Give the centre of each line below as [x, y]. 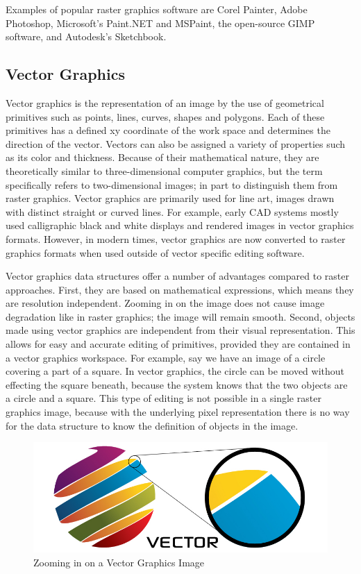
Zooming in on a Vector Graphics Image [119, 562]
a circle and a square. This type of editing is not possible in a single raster [163, 398]
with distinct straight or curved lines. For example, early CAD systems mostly [172, 211]
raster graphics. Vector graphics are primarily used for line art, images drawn [170, 198]
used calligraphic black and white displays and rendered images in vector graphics [180, 225]
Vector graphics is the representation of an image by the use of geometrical [165, 102]
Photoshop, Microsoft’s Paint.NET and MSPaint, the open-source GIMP [160, 23]
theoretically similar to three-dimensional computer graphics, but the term [164, 170]
